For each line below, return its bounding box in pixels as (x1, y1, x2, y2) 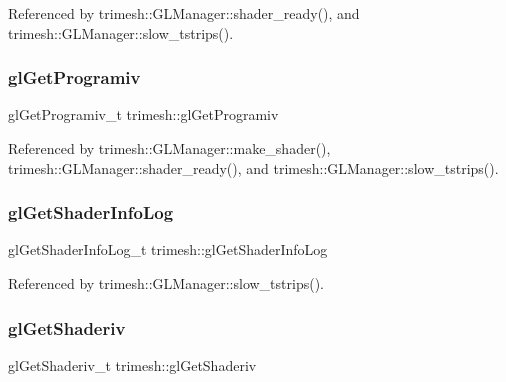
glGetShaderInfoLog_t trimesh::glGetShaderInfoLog (8, 239, 328, 260)
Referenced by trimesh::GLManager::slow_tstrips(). (8, 273, 324, 293)
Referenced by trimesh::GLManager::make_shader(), (8, 138, 331, 158)
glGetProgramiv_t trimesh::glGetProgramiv (8, 104, 279, 125)
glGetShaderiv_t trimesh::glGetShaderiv (8, 354, 257, 375)
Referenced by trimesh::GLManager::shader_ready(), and (8, 3, 360, 23)
